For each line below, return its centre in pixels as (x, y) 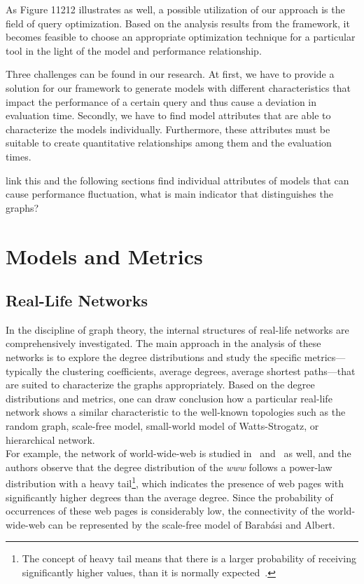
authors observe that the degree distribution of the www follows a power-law (169, 467)
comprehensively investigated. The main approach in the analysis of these (163, 343)
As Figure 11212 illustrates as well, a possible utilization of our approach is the (175, 9)
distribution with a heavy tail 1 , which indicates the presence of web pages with (175, 482)
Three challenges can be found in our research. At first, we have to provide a (170, 74)
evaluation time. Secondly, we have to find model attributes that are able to (168, 115)
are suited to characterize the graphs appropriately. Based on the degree (160, 385)
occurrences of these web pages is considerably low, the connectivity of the (165, 511)
